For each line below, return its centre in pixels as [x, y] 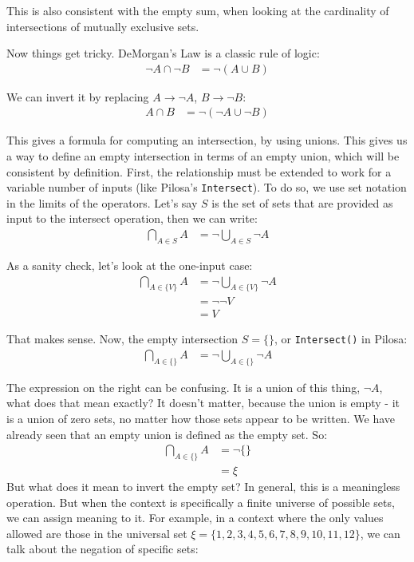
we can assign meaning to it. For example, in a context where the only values [195, 518]
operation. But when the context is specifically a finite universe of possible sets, [201, 502]
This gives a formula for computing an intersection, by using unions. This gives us [207, 140]
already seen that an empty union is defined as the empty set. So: [167, 434]
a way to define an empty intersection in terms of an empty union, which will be [203, 156]
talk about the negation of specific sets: [103, 549]
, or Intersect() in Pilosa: [341, 339]
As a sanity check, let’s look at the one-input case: [130, 265]
